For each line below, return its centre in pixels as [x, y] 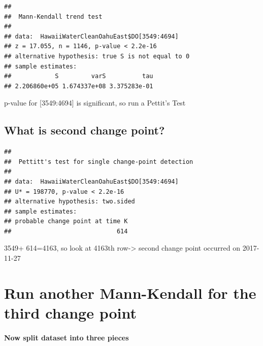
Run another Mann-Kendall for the [130, 292]
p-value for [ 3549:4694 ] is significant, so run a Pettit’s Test [95, 103]
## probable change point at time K [66, 221]
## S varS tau [79, 76]
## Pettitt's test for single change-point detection [99, 162]
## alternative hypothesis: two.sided [70, 202]
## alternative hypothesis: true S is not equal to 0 [97, 56]
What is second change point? [85, 130]
